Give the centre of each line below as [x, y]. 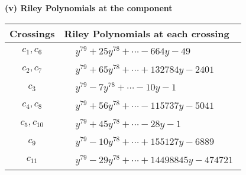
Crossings [32, 33]
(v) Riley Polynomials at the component [89, 8]
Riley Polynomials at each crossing [147, 33]
